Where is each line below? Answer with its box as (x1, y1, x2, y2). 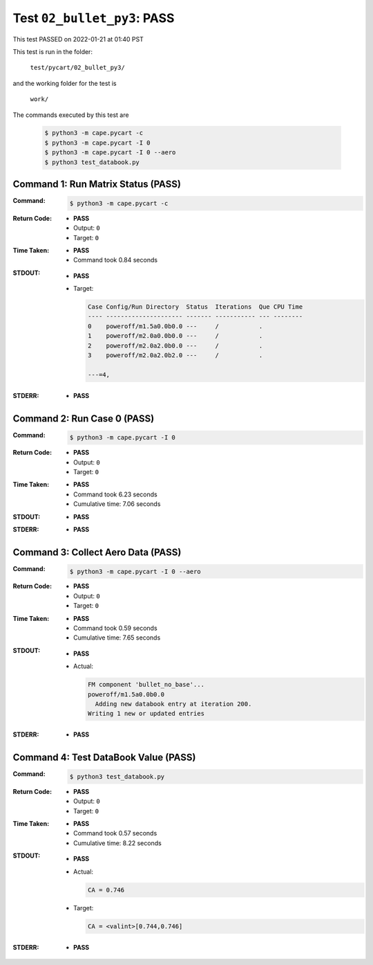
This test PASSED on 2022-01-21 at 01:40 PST (12, 35, 144, 43)
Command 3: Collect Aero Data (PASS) (12, 546, 182, 558)
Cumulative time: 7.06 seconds (73, 500, 161, 508)
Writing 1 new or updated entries (87, 710, 205, 718)
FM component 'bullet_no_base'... (87, 680, 205, 689)
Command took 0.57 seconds (73, 829, 157, 838)
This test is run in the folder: (12, 47, 93, 55)
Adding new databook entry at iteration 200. (95, 700, 252, 707)
